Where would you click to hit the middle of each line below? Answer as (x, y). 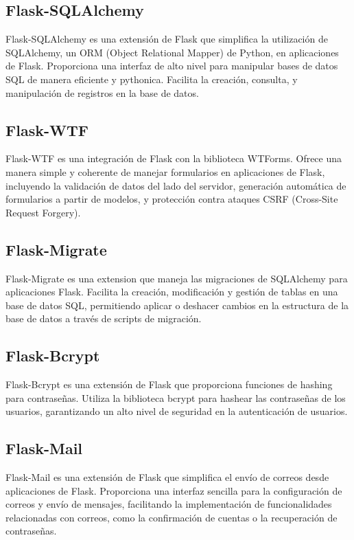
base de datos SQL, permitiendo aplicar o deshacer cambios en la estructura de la (177, 305)
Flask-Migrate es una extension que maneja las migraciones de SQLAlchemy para (177, 278)
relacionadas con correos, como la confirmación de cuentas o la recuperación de (172, 517)
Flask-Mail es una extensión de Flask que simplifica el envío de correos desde (167, 477)
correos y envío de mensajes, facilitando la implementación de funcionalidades (169, 504)
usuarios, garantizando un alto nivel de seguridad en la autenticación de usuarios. (177, 411)
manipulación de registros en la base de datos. (102, 92)
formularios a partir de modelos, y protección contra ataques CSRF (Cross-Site (172, 199)
